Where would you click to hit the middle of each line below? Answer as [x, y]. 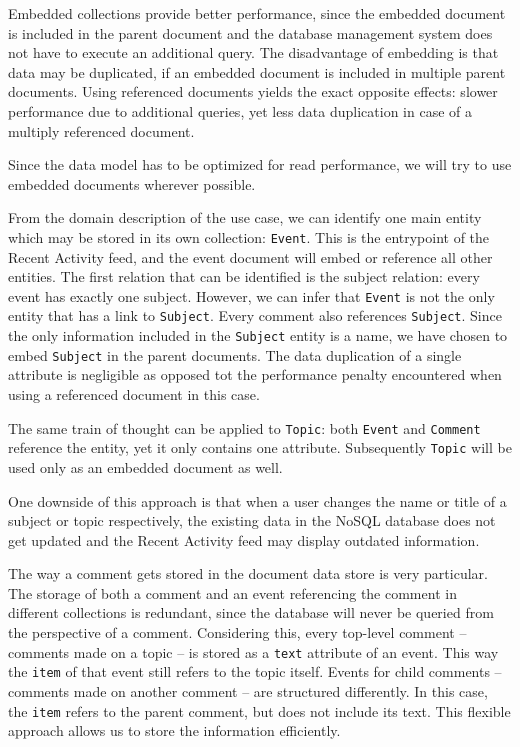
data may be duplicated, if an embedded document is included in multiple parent [257, 71]
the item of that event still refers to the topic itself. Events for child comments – [255, 671]
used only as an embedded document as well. [145, 466]
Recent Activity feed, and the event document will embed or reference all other [250, 256]
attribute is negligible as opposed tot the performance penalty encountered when [255, 374]
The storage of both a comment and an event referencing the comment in [232, 592]
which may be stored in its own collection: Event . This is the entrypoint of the [249, 236]
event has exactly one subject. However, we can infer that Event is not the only [251, 295]
